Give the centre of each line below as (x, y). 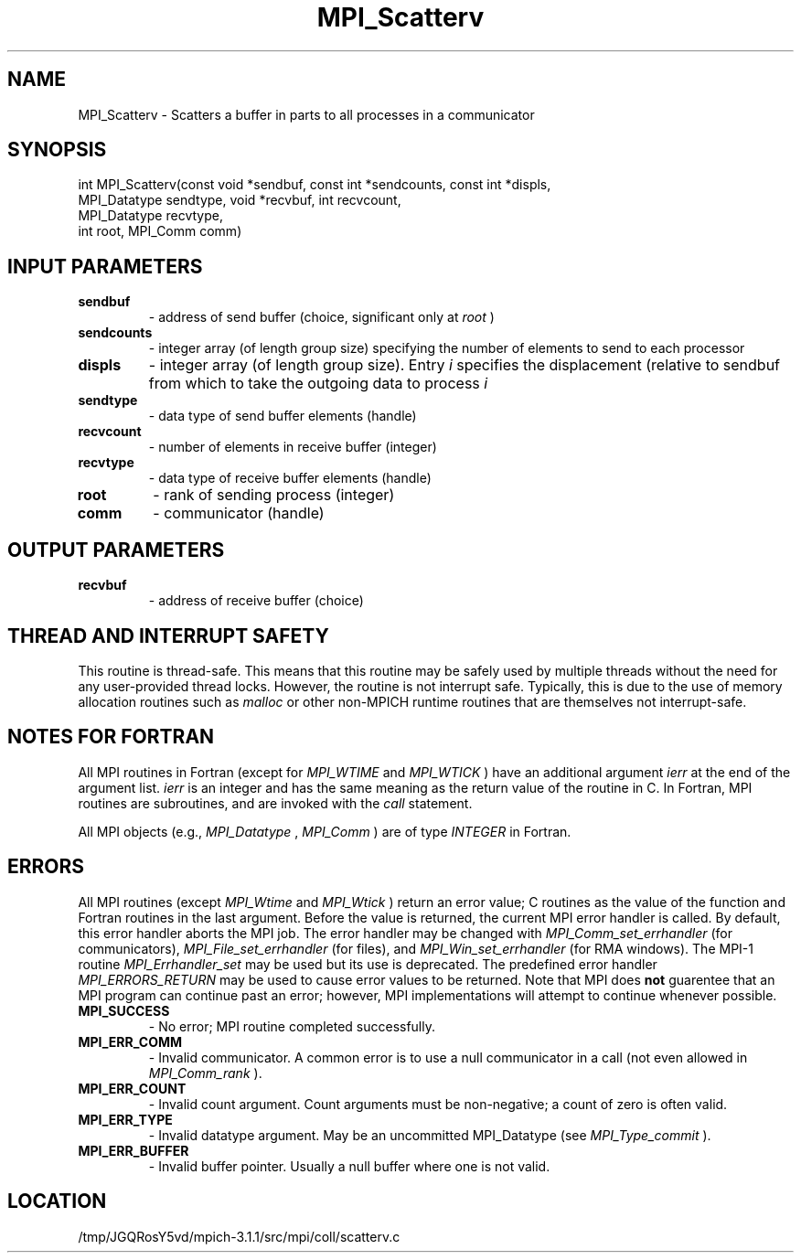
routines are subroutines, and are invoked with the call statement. (275, 803)
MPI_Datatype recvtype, (150, 216)
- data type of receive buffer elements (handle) (290, 478)
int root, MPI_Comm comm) (160, 231)
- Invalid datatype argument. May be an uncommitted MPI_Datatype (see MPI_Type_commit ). (430, 1135)
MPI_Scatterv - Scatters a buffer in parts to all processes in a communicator (306, 114)
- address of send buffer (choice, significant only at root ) (321, 317)
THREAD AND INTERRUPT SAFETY (168, 635)
